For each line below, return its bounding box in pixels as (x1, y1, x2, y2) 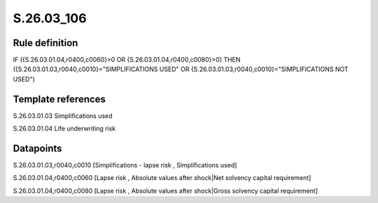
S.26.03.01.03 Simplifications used (13, 112, 113, 120)
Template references (13, 93, 106, 105)
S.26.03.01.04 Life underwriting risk (13, 124, 116, 133)
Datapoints (13, 142, 62, 154)
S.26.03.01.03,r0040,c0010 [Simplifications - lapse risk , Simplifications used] (13, 161, 237, 170)
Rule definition (13, 37, 78, 49)
